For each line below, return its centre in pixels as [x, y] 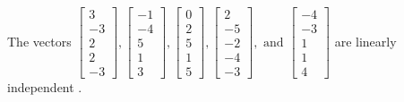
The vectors [39, 41]
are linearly [365, 41]
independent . [45, 87]
